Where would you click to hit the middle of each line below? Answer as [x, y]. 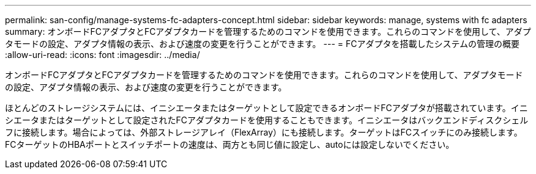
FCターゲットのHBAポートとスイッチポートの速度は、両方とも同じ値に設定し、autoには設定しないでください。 [230, 144]
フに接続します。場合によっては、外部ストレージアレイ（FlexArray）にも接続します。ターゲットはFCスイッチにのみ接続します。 [264, 132]
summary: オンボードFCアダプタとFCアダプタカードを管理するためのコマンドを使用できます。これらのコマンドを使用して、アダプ [268, 31]
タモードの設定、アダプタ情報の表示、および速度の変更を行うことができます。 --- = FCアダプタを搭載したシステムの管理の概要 [262, 44]
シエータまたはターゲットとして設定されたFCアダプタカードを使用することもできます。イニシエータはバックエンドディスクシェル [267, 120]
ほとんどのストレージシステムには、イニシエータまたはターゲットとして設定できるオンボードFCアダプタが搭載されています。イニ [266, 108]
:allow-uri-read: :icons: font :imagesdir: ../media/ [102, 55]
